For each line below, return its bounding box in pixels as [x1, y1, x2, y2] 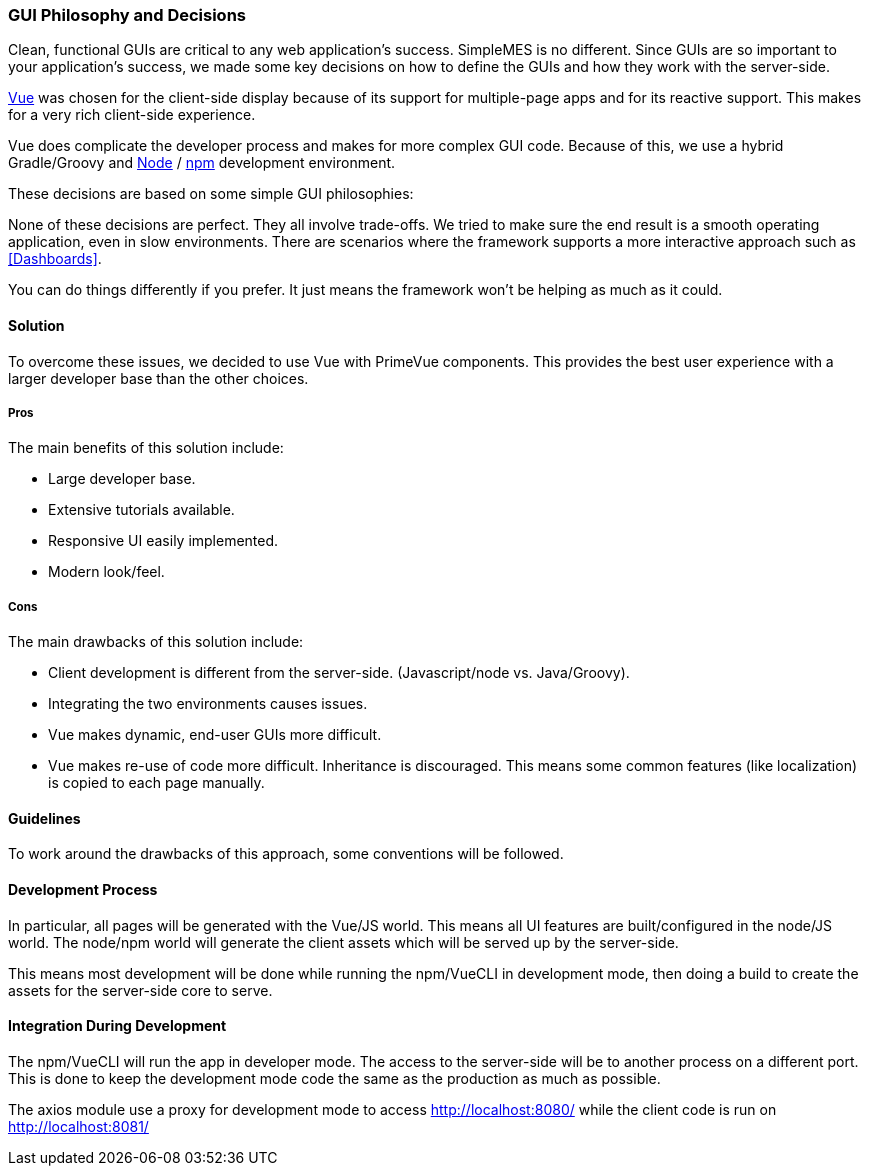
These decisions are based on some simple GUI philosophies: [8, 185, 414, 203]
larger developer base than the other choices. [8, 369, 309, 387]
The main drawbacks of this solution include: [8, 633, 304, 651]
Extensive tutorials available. [48, 501, 235, 519]
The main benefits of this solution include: [8, 439, 284, 457]
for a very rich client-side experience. [8, 106, 256, 124]
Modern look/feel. [48, 563, 165, 581]
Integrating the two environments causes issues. [48, 695, 368, 713]
